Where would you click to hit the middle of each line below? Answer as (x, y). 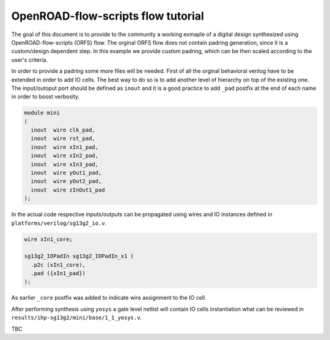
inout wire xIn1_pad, (65, 147)
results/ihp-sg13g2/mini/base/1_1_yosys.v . (77, 317)
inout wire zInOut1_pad (68, 190)
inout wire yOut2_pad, (66, 181)
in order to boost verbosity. (46, 97)
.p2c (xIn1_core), (58, 265)
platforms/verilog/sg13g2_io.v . (59, 223)
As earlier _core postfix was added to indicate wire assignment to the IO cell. (109, 298)
